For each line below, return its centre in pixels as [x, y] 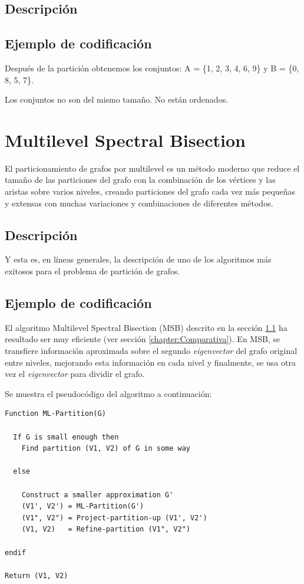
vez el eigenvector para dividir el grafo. [75, 374]
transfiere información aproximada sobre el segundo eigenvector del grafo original [151, 351]
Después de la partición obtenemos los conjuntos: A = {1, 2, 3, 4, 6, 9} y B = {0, [152, 68]
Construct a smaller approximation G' [98, 495]
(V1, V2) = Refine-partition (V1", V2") [106, 529]
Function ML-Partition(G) [55, 414]
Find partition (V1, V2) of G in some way [106, 449]
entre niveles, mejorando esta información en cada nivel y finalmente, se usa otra [150, 362]
